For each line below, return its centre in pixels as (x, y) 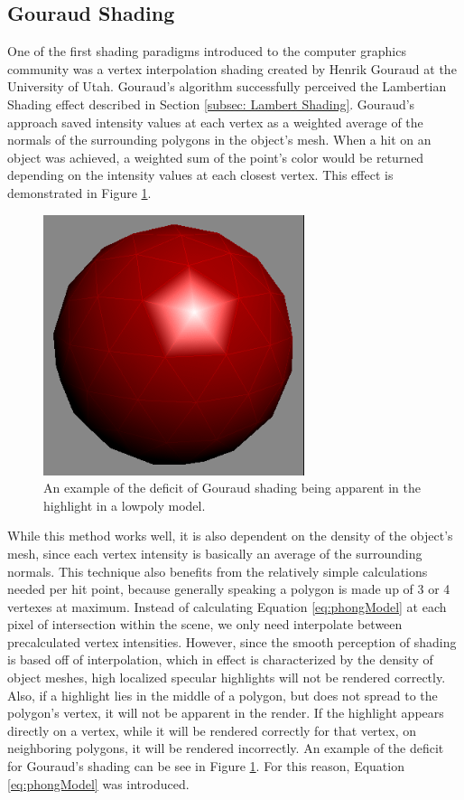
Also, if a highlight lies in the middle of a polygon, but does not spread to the (223, 695)
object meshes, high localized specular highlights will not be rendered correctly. (227, 678)
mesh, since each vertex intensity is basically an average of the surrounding (215, 553)
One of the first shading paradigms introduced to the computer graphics (207, 51)
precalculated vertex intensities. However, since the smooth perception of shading (232, 641)
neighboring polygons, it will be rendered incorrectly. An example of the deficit (226, 748)
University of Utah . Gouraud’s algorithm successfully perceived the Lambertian (227, 86)
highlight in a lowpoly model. (125, 505)
